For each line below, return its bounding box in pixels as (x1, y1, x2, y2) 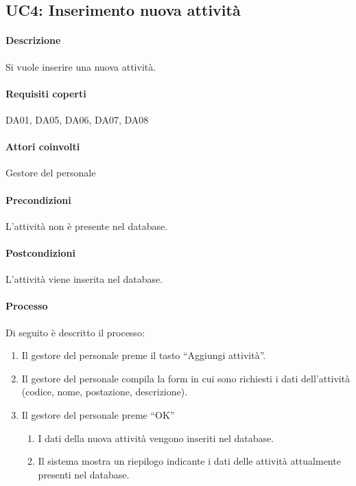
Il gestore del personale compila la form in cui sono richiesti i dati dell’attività (21, 371, 351, 385)
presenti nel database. (38, 467, 130, 481)
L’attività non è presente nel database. (5, 218, 168, 233)
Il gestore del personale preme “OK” (21, 407, 175, 421)
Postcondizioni (5, 245, 75, 259)
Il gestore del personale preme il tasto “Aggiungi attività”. (21, 348, 266, 362)
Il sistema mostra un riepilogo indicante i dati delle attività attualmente (38, 454, 341, 468)
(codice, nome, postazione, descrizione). (21, 384, 188, 399)
